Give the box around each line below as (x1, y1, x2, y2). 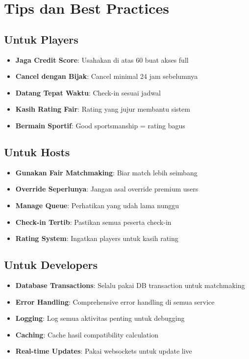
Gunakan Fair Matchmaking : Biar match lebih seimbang (15, 167, 198, 177)
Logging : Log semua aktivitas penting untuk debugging (15, 313, 185, 323)
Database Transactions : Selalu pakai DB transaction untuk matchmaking (15, 280, 245, 290)
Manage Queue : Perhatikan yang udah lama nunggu (15, 200, 179, 210)
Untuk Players (4, 31, 78, 47)
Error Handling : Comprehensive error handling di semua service (15, 296, 215, 307)
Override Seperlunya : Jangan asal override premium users (15, 184, 199, 194)
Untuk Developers (4, 257, 98, 272)
